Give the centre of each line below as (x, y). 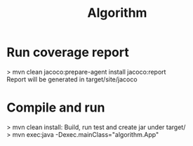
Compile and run (56, 108)
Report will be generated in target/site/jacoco (72, 79)
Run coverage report (68, 52)
